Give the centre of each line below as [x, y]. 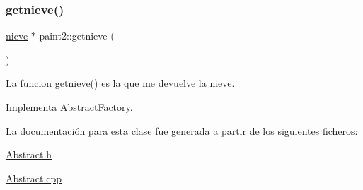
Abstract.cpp [34, 178]
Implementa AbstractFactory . [69, 107]
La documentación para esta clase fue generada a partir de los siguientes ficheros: [182, 130]
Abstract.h [29, 154]
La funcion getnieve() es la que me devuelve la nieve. [120, 83]
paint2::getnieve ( [77, 36]
